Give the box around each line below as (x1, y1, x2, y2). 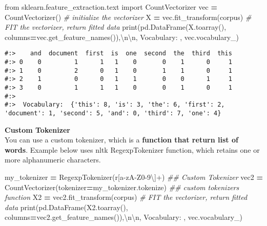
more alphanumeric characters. (5, 154, 101, 165)
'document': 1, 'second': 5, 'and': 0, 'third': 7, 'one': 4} (5, 109, 221, 117)
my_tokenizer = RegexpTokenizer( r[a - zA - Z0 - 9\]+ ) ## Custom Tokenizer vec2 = (5, 172, 263, 182)
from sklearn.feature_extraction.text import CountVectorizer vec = (5, 2, 218, 12)
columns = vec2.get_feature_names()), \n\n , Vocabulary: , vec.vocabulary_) (5, 212, 242, 222)
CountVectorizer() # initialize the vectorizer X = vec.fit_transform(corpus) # (5, 11, 252, 22)
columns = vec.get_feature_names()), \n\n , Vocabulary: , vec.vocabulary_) (5, 31, 239, 42)
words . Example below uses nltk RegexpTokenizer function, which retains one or (5, 144, 260, 155)
